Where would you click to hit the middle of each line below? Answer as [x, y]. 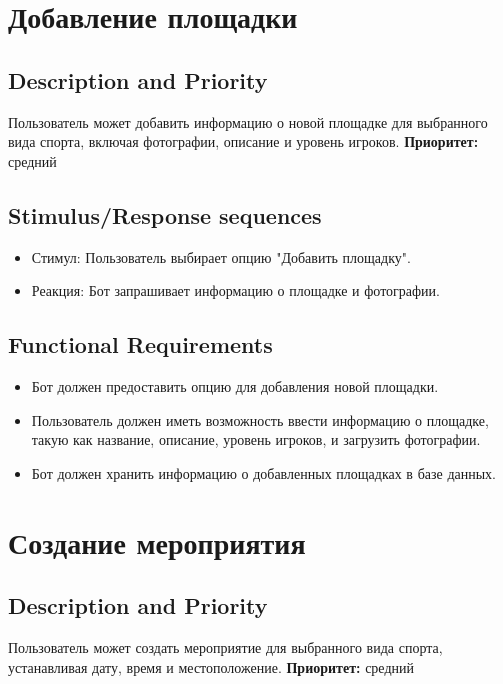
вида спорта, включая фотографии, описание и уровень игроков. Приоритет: [243, 141]
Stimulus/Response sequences [165, 214]
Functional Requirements [140, 344]
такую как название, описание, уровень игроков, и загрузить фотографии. [256, 439]
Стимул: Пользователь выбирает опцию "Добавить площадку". [221, 256]
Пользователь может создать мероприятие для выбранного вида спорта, [225, 646]
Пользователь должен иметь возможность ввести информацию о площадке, [260, 419]
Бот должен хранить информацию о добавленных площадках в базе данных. [263, 472]
